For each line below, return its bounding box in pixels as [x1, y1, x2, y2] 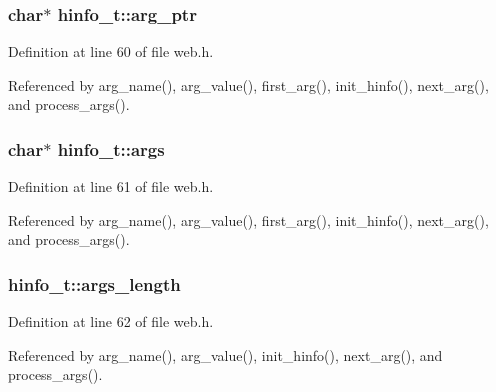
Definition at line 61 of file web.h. [8, 176, 214, 197]
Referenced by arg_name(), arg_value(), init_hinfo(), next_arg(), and [8, 344, 443, 365]
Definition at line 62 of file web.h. [8, 311, 214, 332]
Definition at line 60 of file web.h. [8, 41, 214, 62]
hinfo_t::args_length [8, 271, 181, 296]
